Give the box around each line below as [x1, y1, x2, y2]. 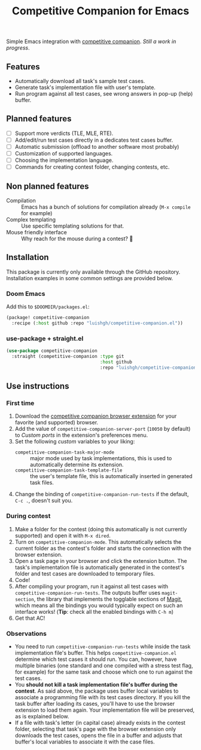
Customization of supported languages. [14, 150, 113, 157]
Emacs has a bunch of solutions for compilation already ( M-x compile [21, 203, 191, 210]
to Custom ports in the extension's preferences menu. [14, 431, 148, 439]
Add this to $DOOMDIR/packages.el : [6, 303, 90, 310]
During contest [6, 512, 51, 521]
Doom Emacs [6, 289, 45, 298]
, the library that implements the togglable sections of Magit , [33, 595, 182, 602]
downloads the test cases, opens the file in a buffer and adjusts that [14, 731, 182, 739]
